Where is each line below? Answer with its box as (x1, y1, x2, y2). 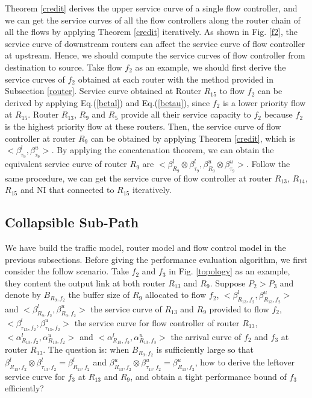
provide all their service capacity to (120, 108, 251, 121)
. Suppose (210, 276, 246, 289)
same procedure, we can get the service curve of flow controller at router (5, 171, 272, 184)
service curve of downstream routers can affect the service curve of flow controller (5, 37, 305, 49)
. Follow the (246, 157, 290, 170)
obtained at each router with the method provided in (78, 72, 274, 85)
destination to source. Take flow (5, 60, 122, 73)
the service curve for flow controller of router (74, 316, 240, 329)
